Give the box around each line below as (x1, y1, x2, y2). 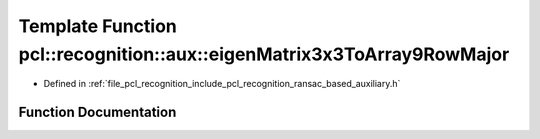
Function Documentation (18, 104, 177, 121)
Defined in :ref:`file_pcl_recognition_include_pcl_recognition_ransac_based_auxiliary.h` (43, 78, 401, 90)
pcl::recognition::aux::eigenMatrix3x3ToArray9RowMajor (18, 43, 510, 65)
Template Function (18, 15, 177, 37)
